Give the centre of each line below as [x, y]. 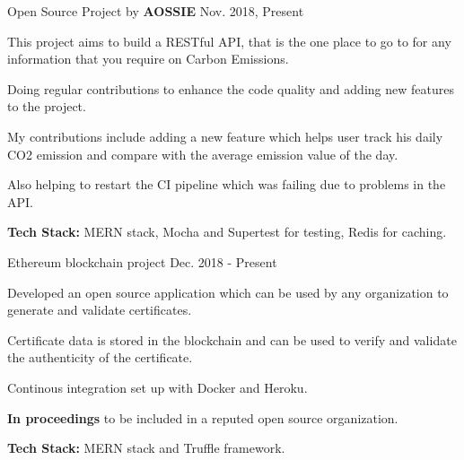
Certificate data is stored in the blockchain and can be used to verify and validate [232, 339]
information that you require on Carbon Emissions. [148, 59]
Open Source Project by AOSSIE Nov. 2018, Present [156, 11]
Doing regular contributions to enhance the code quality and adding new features [231, 88]
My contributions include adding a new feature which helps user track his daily [225, 136]
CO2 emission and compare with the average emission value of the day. [203, 154]
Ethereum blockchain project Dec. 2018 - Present [142, 261]
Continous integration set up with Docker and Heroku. [158, 387]
